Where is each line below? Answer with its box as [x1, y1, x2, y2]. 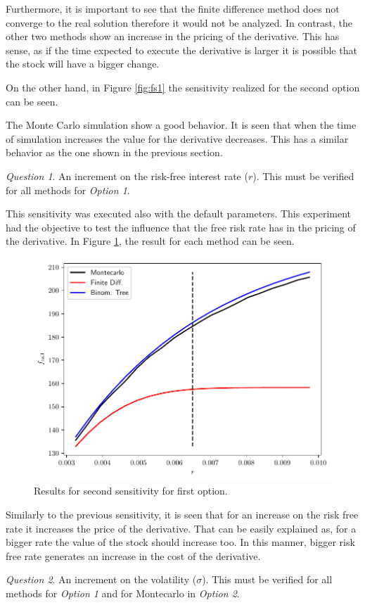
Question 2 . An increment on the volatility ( [6, 572, 197, 587]
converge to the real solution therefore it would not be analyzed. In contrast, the [6, 15, 353, 30]
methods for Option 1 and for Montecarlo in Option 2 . [6, 585, 240, 600]
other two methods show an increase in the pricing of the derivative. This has [6, 29, 340, 44]
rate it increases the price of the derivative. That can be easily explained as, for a [6, 521, 357, 535]
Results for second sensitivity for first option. [34, 483, 228, 498]
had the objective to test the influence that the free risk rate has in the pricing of [6, 219, 356, 234]
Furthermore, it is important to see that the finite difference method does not [6, 1, 340, 15]
